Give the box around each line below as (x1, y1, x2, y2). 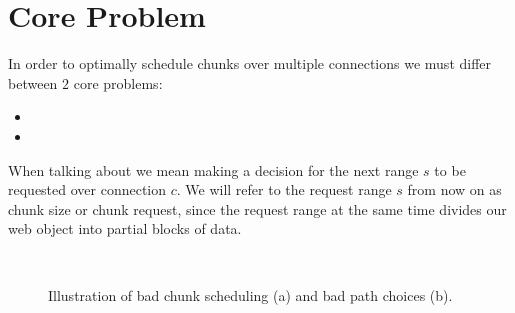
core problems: (73, 72, 163, 93)
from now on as (407, 179, 502, 200)
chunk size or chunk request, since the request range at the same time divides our (8, 198, 507, 219)
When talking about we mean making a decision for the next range (8, 159, 419, 180)
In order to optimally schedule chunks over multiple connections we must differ (8, 53, 492, 74)
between (8, 72, 58, 93)
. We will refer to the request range (176, 179, 392, 200)
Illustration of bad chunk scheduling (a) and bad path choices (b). (48, 285, 453, 306)
